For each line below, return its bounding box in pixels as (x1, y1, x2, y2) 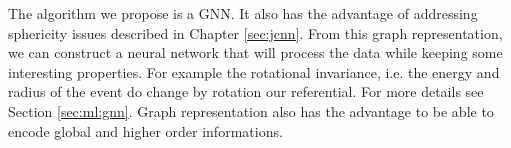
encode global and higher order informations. (8, 120, 283, 141)
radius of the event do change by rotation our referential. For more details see (8, 81, 484, 102)
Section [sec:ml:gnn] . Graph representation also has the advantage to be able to (8, 100, 494, 121)
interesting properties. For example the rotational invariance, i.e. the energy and (8, 61, 500, 82)
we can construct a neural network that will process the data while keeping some (8, 42, 503, 63)
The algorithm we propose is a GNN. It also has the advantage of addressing (8, 3, 478, 23)
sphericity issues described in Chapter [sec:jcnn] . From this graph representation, (8, 22, 503, 43)
